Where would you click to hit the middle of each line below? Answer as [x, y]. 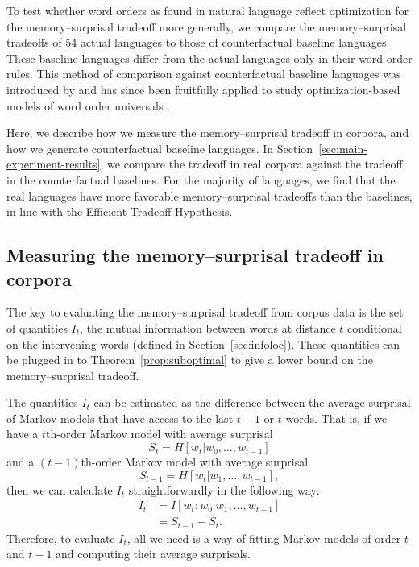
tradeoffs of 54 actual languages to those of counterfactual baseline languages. [198, 42]
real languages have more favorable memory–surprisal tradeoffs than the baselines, [209, 195]
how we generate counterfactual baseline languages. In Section [160, 148]
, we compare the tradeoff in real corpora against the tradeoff [251, 164]
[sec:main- [343, 148]
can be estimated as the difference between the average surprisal [252, 402]
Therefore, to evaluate [61, 538]
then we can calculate [60, 489]
